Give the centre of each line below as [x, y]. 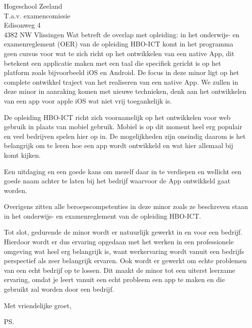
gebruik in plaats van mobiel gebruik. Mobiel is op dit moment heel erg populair [123, 127]
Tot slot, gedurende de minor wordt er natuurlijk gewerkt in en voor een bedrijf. [123, 232]
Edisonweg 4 [22, 25]
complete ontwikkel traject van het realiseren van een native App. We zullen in [121, 82]
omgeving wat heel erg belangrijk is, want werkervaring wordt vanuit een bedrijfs [124, 251]
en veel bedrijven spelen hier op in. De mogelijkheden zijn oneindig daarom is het [125, 136]
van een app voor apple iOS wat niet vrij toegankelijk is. [88, 100]
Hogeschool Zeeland [33, 6]
